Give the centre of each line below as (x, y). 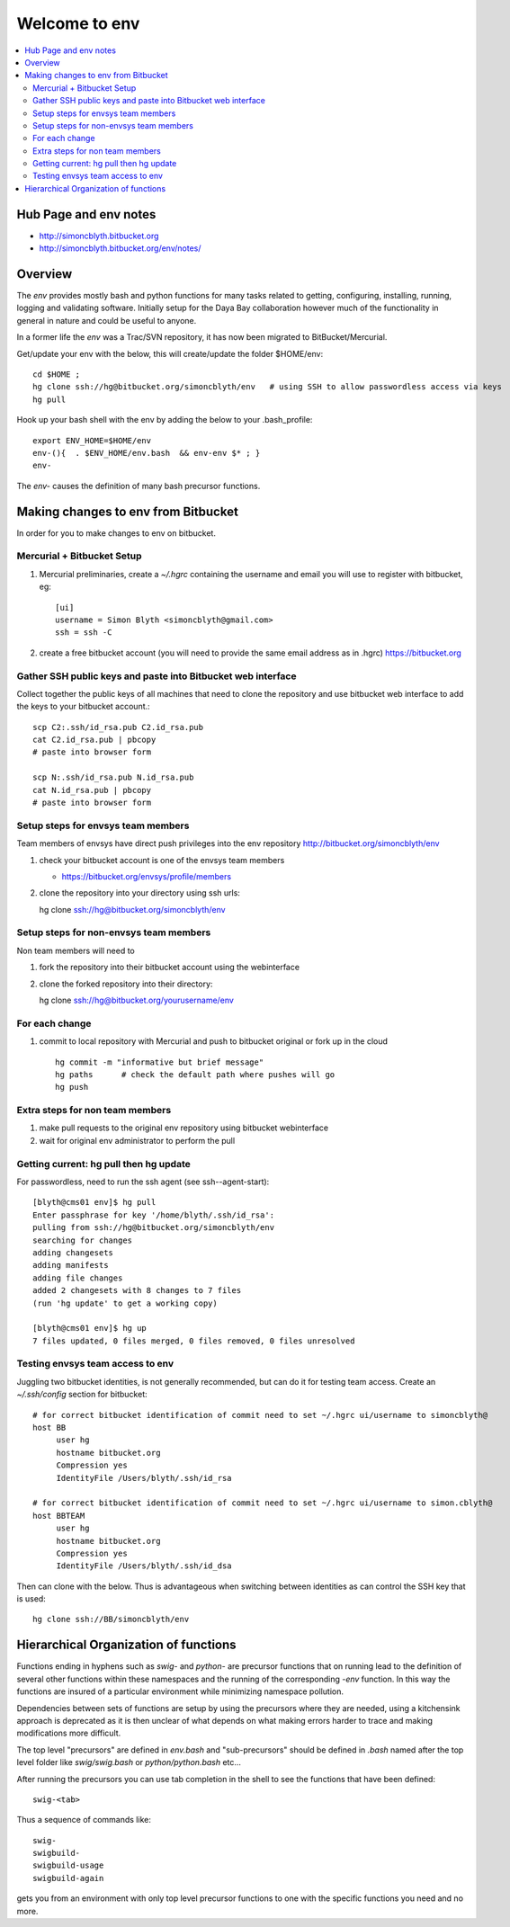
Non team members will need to (76, 950)
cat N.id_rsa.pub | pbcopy (92, 790)
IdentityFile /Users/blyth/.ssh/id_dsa (144, 1566)
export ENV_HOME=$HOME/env (92, 440)
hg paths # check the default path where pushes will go (195, 1074)
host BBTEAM (59, 1516)
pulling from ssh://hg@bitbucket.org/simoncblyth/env (153, 1228)
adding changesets (73, 1253)
